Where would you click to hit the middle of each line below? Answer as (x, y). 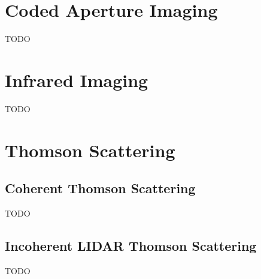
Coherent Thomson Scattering (100, 188)
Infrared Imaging (77, 79)
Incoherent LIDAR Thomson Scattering (131, 245)
